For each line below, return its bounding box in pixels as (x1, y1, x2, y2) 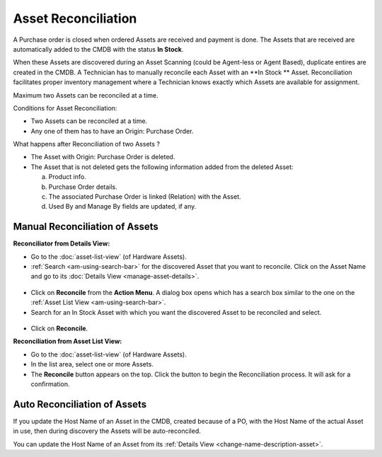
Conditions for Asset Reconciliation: (13, 103, 117, 112)
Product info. (48, 173, 86, 181)
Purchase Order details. (48, 183, 118, 191)
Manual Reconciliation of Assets (13, 221, 159, 233)
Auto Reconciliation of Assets (13, 398, 147, 410)
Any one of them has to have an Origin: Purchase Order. (30, 127, 194, 135)
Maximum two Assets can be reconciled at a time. (13, 91, 158, 99)
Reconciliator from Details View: (13, 239, 110, 248)
